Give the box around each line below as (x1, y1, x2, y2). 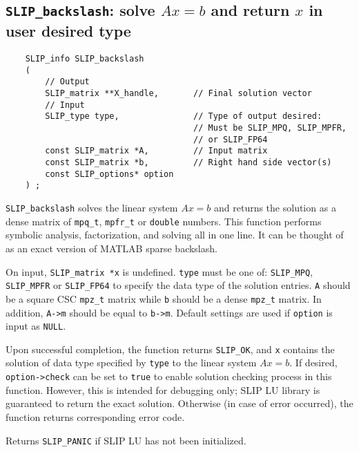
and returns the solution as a (214, 200, 336, 215)
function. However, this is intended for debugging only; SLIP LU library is (6, 382, 320, 397)
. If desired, (289, 355, 338, 370)
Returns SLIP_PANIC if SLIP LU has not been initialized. (6, 433, 246, 447)
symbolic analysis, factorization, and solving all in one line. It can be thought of (6, 227, 344, 242)
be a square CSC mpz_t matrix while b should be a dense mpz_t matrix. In (6, 291, 322, 305)
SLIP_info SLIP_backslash (25, 54, 144, 64)
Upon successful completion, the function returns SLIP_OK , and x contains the (6, 341, 335, 356)
